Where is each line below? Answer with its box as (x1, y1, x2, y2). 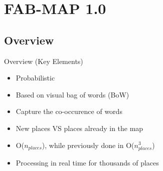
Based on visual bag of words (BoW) (16, 89, 129, 99)
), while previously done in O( (42, 139, 134, 150)
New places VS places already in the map (16, 122, 143, 133)
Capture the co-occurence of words (16, 106, 122, 116)
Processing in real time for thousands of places (16, 157, 159, 167)
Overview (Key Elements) (4, 55, 83, 66)
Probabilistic (16, 72, 55, 83)
